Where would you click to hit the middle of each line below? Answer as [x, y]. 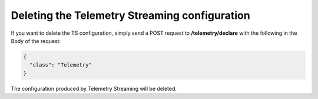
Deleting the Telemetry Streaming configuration [130, 15]
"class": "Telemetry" [61, 65]
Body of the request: [36, 41]
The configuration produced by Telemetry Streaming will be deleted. [94, 88]
